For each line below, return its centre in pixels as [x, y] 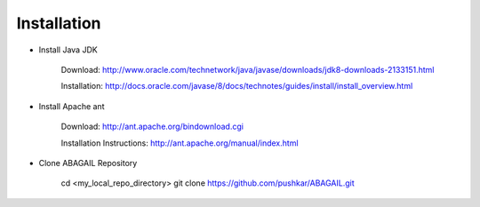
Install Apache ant [72, 106]
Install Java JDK [68, 50]
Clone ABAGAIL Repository [88, 163]
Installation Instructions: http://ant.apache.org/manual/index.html [180, 143]
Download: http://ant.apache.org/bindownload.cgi [152, 127]
